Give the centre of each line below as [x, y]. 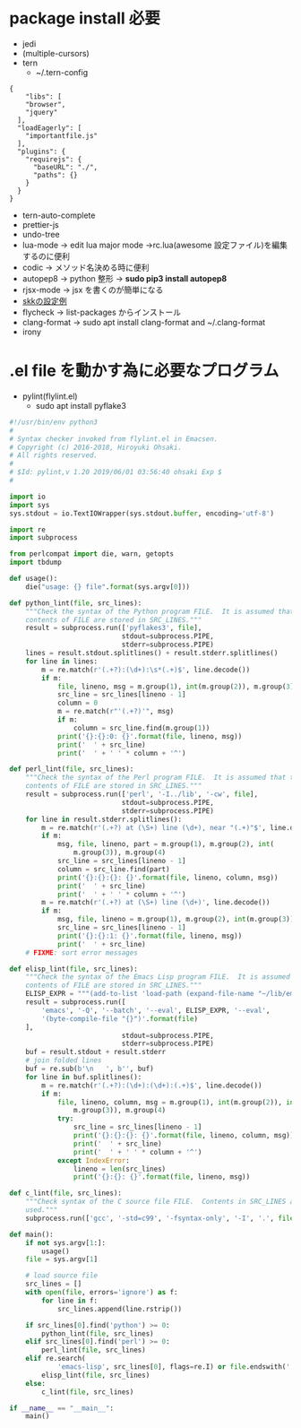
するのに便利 [46, 255]
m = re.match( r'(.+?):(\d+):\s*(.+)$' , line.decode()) [146, 670]
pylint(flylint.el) [50, 396]
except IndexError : [93, 1160]
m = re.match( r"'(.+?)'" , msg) [116, 712]
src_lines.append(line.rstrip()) [119, 1309]
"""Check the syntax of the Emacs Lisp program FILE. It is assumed [158, 977]
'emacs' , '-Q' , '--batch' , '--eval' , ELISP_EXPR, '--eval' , [156, 1010]
